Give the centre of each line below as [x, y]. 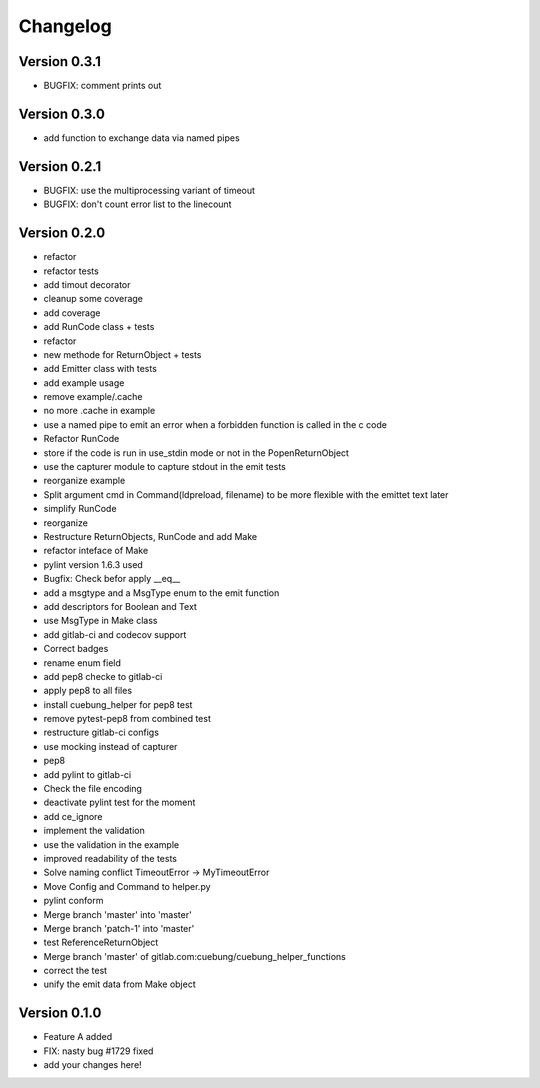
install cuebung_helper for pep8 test [118, 704]
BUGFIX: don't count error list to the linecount [137, 204]
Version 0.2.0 [62, 233]
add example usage [84, 382]
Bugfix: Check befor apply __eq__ [112, 579]
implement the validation [94, 831]
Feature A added [78, 1037]
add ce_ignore [73, 816]
